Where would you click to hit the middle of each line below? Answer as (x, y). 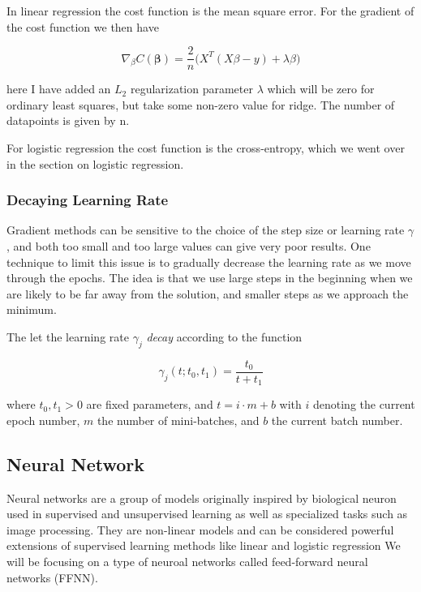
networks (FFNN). (52, 577)
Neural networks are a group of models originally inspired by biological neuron (202, 498)
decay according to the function (224, 337)
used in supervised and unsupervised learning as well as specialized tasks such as (207, 514)
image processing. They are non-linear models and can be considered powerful (200, 529)
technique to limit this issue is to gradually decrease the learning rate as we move (209, 262)
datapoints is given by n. (68, 120)
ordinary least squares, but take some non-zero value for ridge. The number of (201, 104)
